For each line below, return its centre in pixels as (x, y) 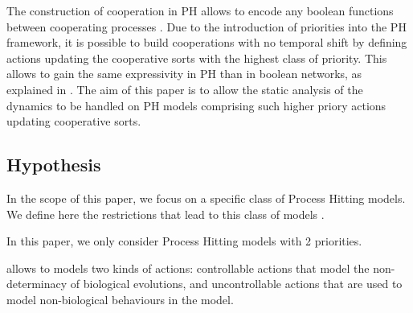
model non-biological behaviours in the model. (120, 299)
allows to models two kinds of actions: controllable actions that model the (188, 268)
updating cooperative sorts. (74, 121)
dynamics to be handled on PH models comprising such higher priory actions (196, 105)
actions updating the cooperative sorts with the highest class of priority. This (197, 58)
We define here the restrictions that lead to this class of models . (166, 214)
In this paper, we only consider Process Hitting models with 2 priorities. (184, 241)
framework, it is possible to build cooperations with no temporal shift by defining (207, 42)
